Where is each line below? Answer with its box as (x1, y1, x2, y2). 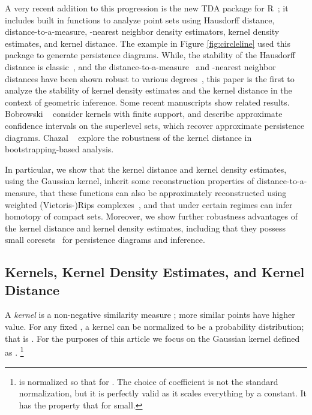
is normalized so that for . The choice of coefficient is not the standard (19, 375, 278, 387)
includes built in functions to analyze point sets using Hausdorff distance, (5, 13, 275, 26)
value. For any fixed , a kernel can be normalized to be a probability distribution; (5, 320, 304, 333)
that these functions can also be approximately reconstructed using (40, 186, 287, 199)
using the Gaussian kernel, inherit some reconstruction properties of (5, 175, 254, 187)
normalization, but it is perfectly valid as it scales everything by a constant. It (19, 387, 307, 399)
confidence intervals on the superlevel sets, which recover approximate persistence (5, 119, 305, 131)
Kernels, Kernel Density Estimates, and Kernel (5, 263, 305, 281)
